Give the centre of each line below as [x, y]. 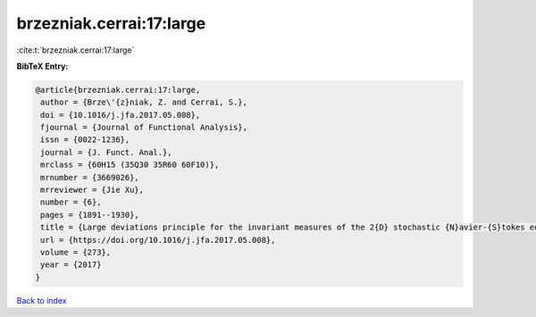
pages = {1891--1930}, [90, 215]
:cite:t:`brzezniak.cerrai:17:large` [75, 50]
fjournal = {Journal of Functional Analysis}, [144, 128]
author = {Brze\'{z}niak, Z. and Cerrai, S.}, [144, 102]
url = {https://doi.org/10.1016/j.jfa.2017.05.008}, [158, 240]
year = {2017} [71, 265]
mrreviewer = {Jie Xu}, [92, 190]
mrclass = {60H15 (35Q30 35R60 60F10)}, [130, 165]
